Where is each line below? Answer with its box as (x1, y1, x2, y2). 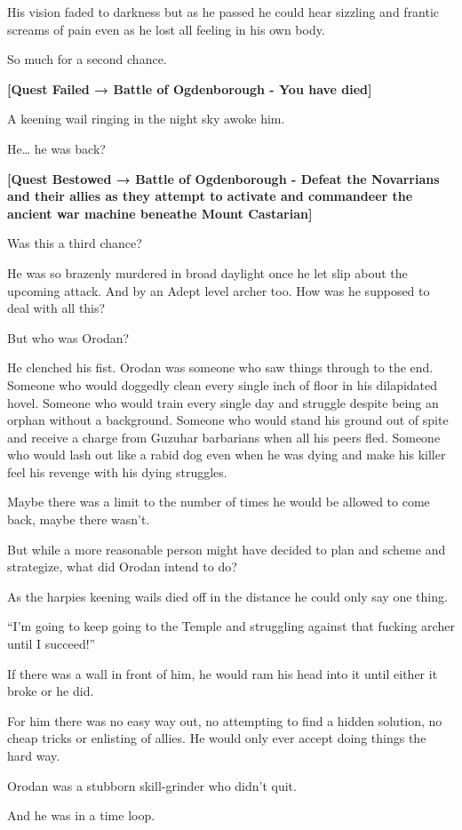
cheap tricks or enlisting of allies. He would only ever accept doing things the (7, 729, 426, 747)
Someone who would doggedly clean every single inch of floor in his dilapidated (7, 375, 438, 394)
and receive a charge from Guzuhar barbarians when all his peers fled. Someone (7, 427, 441, 446)
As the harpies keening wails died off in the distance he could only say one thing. (7, 587, 448, 605)
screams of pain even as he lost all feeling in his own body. (7, 20, 325, 38)
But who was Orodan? (7, 328, 130, 347)
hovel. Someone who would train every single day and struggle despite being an (7, 393, 439, 411)
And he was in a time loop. (7, 806, 155, 825)
